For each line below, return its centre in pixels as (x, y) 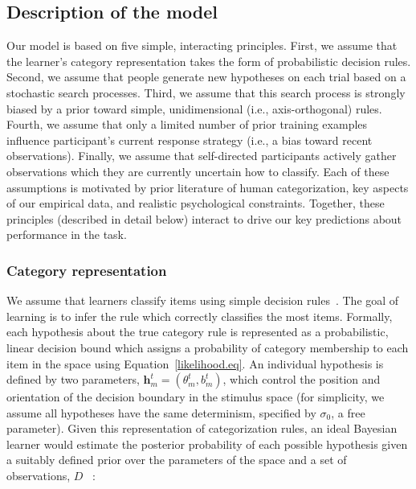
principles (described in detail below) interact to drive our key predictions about (204, 218)
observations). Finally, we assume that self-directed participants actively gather (202, 156)
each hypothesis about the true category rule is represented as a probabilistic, (198, 332)
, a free (348, 412)
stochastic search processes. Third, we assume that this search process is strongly (206, 92)
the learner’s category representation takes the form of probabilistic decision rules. (209, 61)
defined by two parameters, (73, 379)
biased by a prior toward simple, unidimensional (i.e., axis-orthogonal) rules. (194, 108)
